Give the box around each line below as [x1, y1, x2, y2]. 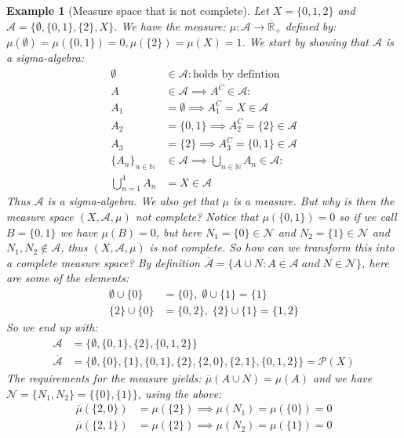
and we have [313, 369, 373, 386]
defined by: [285, 17, 337, 34]
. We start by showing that [242, 34, 369, 50]
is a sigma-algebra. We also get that [47, 193, 219, 209]
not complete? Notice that [135, 208, 259, 224]
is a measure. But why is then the [233, 193, 395, 209]
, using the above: [137, 385, 222, 401]
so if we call [339, 208, 397, 224]
